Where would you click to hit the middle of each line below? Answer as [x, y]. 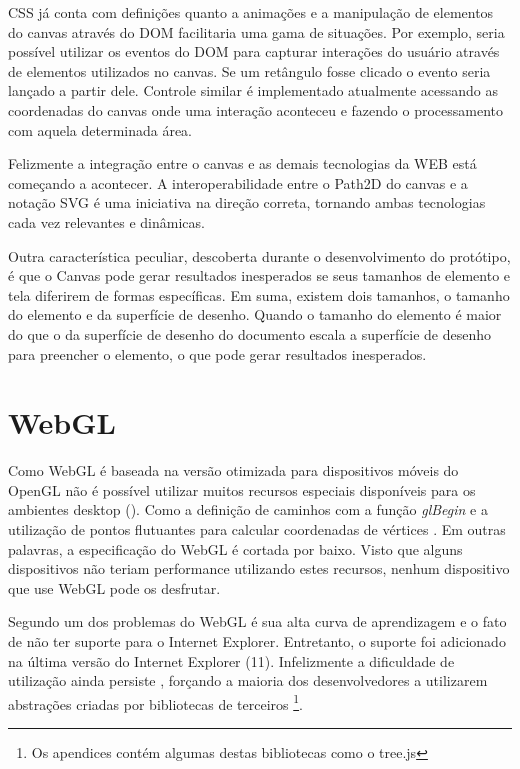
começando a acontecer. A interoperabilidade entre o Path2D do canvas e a [238, 182]
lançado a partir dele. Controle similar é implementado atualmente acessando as [253, 90]
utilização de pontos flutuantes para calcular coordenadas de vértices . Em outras [257, 529]
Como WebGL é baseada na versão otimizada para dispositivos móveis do [233, 470]
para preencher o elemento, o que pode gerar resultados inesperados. [217, 353]
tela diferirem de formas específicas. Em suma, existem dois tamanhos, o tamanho [259, 294]
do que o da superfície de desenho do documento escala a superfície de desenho [250, 333]
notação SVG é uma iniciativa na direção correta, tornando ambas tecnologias [247, 202]
